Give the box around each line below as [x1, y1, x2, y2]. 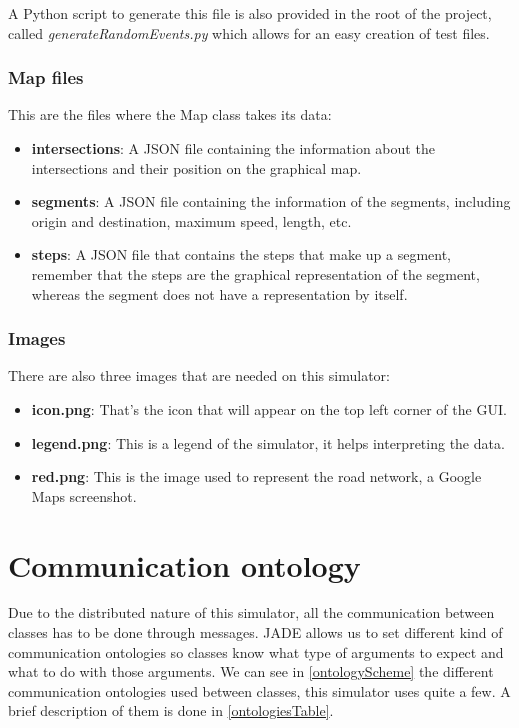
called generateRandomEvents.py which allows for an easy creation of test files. [8, 22, 490, 43]
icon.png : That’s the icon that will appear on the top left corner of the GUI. [31, 398, 507, 419]
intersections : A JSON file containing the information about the [31, 138, 435, 158]
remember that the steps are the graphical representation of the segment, [31, 263, 480, 284]
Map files [8, 65, 84, 90]
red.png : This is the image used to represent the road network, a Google [31, 466, 482, 487]
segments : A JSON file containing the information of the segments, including [31, 191, 511, 212]
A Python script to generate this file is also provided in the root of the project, [8, 3, 492, 23]
